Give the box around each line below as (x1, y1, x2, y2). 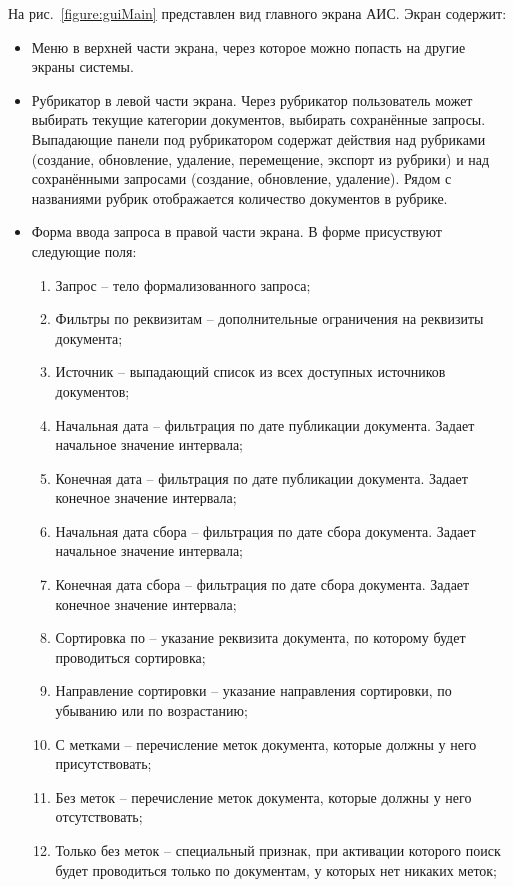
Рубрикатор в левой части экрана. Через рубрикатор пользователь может (31, 89, 473, 110)
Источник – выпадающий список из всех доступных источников (55, 361, 446, 382)
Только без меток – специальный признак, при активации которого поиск (55, 840, 501, 860)
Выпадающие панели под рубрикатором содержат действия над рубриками (31, 128, 486, 149)
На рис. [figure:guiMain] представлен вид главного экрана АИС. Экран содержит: (8, 3, 507, 23)
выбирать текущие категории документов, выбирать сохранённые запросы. (31, 109, 486, 130)
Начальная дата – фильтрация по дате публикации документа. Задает (55, 414, 475, 435)
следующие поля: (31, 240, 137, 261)
